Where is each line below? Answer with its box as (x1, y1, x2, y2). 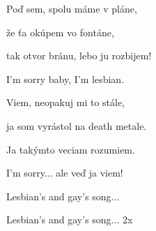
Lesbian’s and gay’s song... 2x (6, 212, 133, 227)
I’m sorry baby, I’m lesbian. (6, 71, 125, 86)
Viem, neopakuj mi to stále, (6, 95, 125, 110)
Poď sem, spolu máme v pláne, (6, 1, 137, 15)
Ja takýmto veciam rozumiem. (6, 142, 135, 156)
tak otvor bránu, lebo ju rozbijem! (6, 48, 152, 63)
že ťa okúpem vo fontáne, (6, 24, 114, 39)
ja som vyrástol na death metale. (6, 118, 147, 133)
